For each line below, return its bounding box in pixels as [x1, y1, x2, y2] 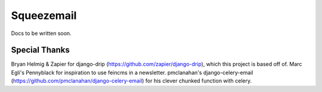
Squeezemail [11, 9, 77, 22]
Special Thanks [11, 45, 70, 55]
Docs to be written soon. [11, 30, 72, 37]
